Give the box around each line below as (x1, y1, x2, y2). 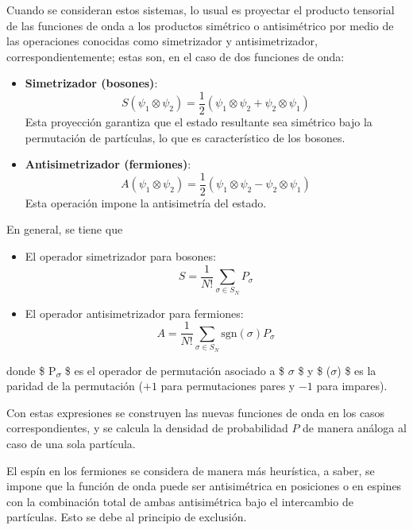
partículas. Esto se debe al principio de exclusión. (6, 509, 247, 525)
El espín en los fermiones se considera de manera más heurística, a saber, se (6, 462, 375, 478)
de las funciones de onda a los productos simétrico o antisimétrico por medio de (6, 17, 394, 33)
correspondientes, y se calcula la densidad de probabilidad (6, 420, 288, 436)
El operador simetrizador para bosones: (25, 248, 216, 265)
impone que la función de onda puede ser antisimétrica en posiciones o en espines (6, 478, 402, 494)
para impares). (316, 377, 388, 394)
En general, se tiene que (6, 221, 123, 238)
